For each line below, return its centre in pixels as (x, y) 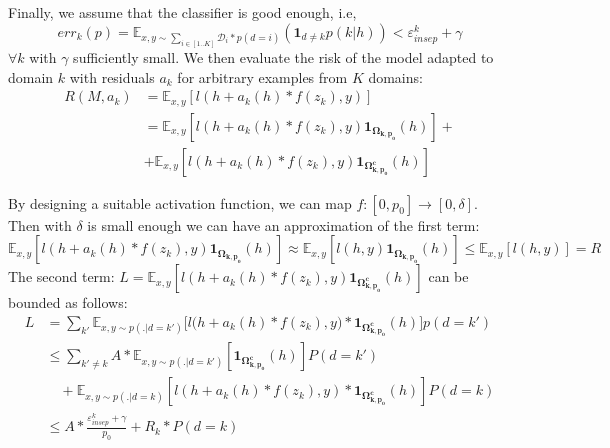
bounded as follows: (68, 302)
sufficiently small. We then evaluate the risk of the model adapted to (283, 56)
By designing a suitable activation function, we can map (180, 202)
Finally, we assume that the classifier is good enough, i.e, (182, 12)
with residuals (112, 76)
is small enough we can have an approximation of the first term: (283, 224)
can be (448, 276)
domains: (395, 76)
